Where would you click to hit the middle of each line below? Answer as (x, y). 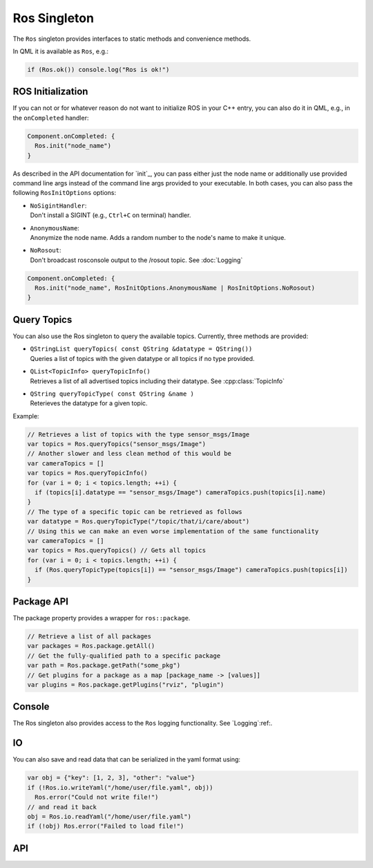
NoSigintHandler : (58, 205)
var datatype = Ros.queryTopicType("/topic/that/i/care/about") (138, 521)
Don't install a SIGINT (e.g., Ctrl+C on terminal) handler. (111, 215)
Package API (41, 601)
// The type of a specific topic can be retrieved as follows (135, 511)
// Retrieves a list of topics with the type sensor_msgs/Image (138, 434)
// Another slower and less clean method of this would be (129, 454)
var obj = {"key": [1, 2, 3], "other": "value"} (111, 778)
